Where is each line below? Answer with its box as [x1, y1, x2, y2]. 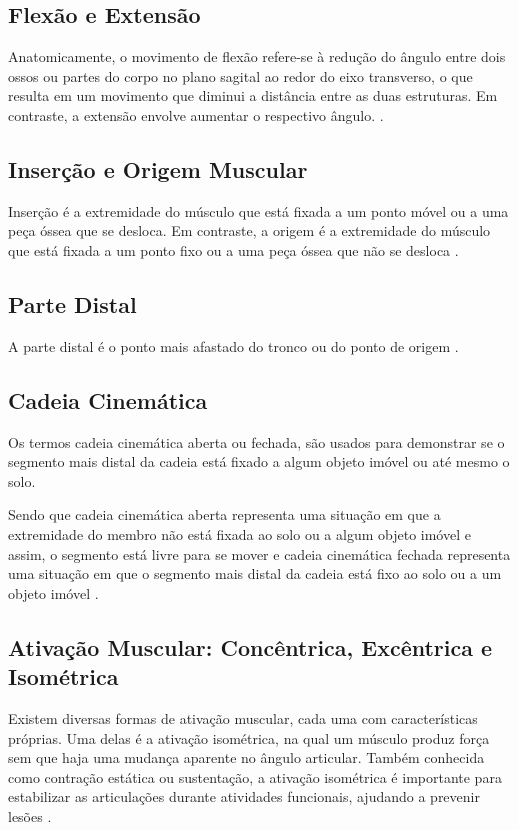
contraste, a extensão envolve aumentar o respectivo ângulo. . [8, 104, 384, 125]
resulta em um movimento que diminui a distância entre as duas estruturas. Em [8, 85, 498, 106]
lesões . [8, 805, 52, 826]
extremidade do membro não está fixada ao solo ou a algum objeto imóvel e [8, 523, 471, 544]
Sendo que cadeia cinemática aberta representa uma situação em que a [8, 504, 441, 525]
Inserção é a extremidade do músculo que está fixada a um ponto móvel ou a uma [8, 200, 509, 221]
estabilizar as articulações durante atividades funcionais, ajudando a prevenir [8, 786, 480, 807]
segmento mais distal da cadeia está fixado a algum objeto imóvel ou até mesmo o [8, 451, 510, 472]
